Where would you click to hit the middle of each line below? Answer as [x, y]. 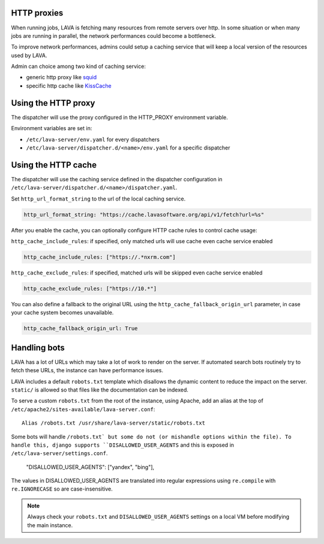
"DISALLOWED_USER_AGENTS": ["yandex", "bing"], [90, 467]
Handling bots [38, 347]
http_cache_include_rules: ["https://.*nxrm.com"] [100, 257]
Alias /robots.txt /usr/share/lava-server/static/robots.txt [113, 423]
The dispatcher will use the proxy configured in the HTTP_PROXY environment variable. [119, 117]
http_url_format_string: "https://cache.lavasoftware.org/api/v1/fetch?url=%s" [144, 214]
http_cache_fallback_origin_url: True [81, 328]
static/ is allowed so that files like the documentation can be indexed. [100, 390]
